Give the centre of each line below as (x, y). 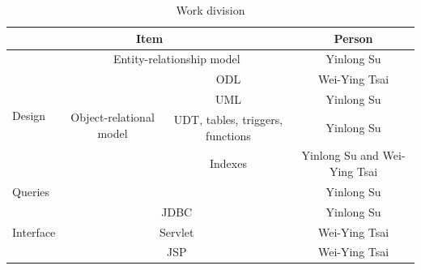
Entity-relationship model (176, 59)
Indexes (228, 163)
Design (29, 115)
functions (228, 135)
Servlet (177, 231)
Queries (31, 191)
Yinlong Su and (340, 155)
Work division (210, 10)
